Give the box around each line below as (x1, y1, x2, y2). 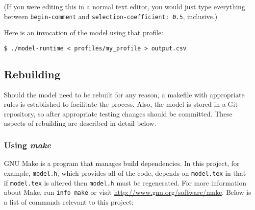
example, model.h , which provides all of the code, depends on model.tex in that (4, 167, 246, 178)
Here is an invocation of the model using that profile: (4, 27, 163, 38)
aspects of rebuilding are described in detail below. (4, 118, 156, 128)
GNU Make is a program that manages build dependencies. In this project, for (4, 158, 240, 168)
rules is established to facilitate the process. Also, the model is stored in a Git (4, 99, 238, 109)
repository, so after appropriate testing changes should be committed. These (4, 108, 232, 118)
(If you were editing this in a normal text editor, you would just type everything (4, 1, 245, 11)
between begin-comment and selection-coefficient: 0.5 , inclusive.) (4, 11, 218, 21)
